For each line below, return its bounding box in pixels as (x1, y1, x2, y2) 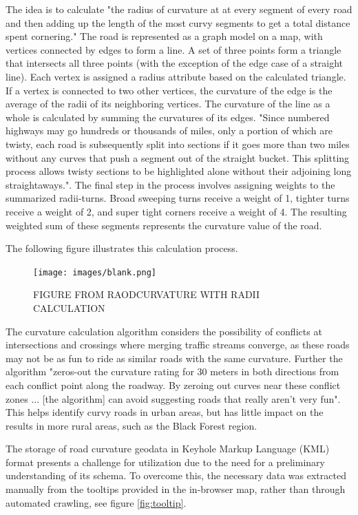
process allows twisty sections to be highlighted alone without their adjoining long (6, 164, 352, 178)
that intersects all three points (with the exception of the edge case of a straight (6, 56, 344, 70)
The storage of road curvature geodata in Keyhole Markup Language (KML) (6, 441, 330, 456)
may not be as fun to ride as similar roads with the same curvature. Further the (6, 350, 343, 365)
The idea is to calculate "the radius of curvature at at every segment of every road (6, 2, 352, 16)
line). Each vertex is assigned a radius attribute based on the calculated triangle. (6, 69, 346, 83)
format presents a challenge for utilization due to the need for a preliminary (6, 454, 325, 469)
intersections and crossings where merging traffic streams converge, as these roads (6, 337, 350, 352)
